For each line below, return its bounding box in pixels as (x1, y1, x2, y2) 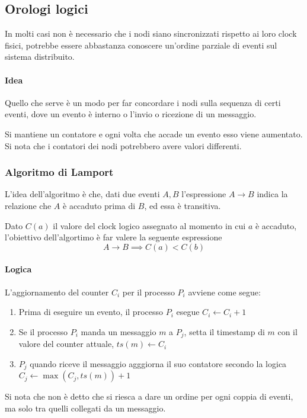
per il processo (122, 285, 175, 298)
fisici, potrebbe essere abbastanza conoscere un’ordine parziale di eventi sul (5, 38, 277, 51)
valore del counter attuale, (18, 337, 114, 350)
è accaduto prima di (63, 199, 136, 211)
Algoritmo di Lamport (5, 165, 114, 179)
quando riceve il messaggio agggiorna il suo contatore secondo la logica (30, 357, 287, 369)
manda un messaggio (81, 325, 156, 337)
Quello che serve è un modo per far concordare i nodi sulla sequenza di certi (5, 96, 281, 108)
